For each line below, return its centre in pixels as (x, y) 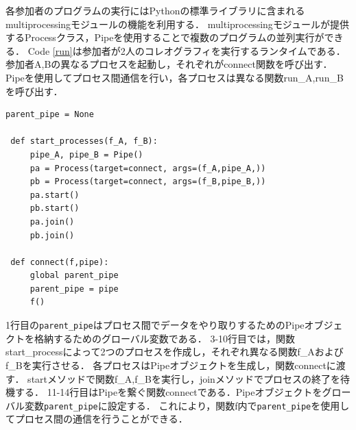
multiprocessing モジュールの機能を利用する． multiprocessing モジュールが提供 (177, 24)
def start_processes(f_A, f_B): (84, 141)
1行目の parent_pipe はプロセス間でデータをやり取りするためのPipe (155, 325)
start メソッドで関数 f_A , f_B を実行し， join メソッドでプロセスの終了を (184, 378)
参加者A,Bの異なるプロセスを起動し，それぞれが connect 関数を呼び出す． (169, 64)
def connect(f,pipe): (60, 262)
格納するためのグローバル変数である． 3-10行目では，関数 (165, 338)
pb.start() (55, 208)
